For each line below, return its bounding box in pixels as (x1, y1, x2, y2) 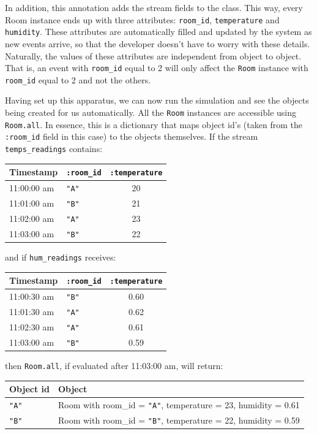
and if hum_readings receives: (5, 250, 116, 263)
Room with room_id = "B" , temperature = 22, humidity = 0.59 (58, 413, 300, 426)
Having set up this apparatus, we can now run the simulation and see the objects (5, 94, 309, 107)
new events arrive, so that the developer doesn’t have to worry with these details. (5, 37, 310, 50)
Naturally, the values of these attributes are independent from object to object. (5, 49, 302, 62)
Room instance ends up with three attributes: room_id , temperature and (5, 13, 280, 26)
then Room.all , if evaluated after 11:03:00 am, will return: (5, 359, 223, 371)
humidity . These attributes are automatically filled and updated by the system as (5, 25, 312, 38)
